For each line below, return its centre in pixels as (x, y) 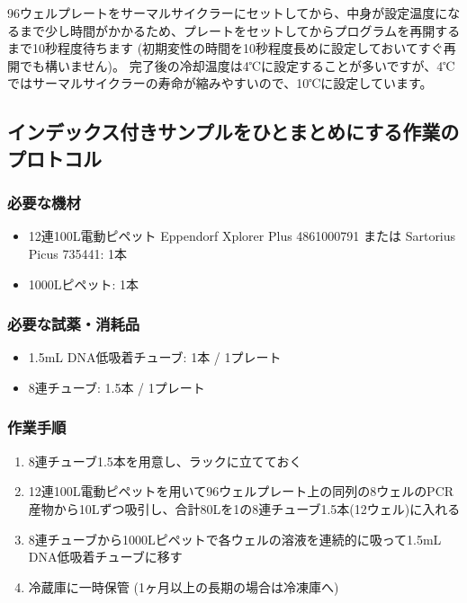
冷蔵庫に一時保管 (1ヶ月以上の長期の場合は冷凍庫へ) (184, 586)
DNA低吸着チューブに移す (105, 557)
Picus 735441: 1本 (77, 253)
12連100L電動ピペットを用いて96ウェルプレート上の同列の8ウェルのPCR (241, 491)
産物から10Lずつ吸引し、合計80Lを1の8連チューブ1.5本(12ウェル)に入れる (244, 508)
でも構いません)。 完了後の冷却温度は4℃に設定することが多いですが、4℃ (237, 65)
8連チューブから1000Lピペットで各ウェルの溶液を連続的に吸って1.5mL (235, 539)
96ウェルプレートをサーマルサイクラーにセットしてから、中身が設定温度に (228, 13)
